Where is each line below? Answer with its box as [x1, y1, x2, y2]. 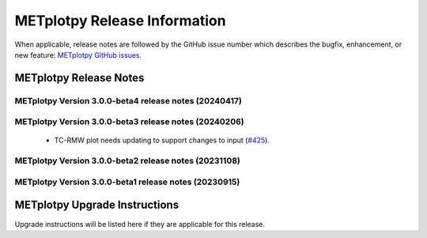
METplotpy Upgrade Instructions [14, 198, 179, 212]
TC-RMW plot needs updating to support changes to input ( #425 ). [54, 135, 270, 145]
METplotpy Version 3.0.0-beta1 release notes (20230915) [14, 176, 240, 187]
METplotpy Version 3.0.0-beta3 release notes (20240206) [14, 116, 244, 127]
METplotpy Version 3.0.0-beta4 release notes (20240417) [14, 95, 243, 106]
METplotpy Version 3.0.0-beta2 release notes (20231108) [14, 155, 240, 166]
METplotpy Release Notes [14, 71, 145, 85]
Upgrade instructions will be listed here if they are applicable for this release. [14, 219, 265, 229]
